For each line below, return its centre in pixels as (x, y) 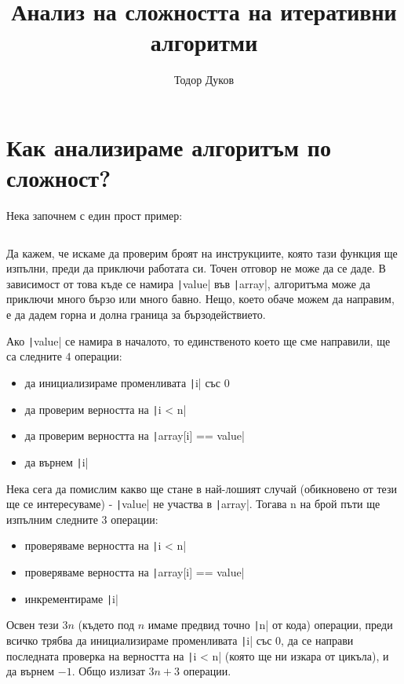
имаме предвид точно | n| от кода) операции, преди (270, 625)
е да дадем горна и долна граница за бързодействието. (136, 315)
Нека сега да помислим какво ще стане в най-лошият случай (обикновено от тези (202, 488)
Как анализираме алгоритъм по (169, 146)
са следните (34, 356)
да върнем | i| (56, 461)
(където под (106, 625)
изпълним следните (52, 519)
